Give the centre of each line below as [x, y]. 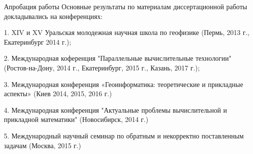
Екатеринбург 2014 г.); [38, 42]
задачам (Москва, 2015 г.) [43, 145]
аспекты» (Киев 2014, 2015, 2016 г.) [58, 94]
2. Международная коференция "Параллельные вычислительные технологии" [118, 58]
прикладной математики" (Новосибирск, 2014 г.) [76, 119]
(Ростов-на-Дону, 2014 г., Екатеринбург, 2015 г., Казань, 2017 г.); [102, 67]
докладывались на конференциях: [53, 16]
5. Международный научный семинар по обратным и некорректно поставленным [124, 135]
